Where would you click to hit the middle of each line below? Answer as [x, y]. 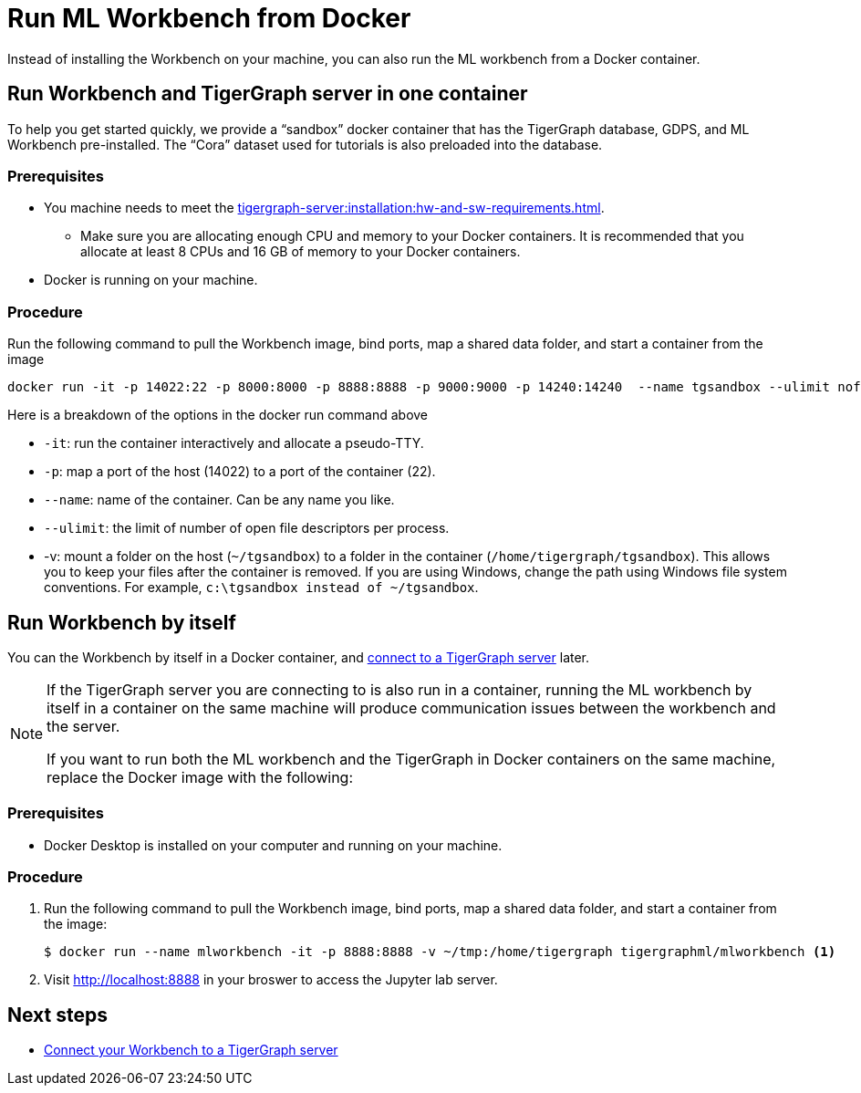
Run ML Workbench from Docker [209, 18]
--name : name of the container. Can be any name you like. [219, 500]
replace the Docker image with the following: [200, 777]
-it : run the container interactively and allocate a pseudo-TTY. [234, 443]
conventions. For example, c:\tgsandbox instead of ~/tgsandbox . [261, 588]
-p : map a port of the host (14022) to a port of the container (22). [240, 472]
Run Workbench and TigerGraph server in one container [268, 94]
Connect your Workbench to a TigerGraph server [191, 1050]
